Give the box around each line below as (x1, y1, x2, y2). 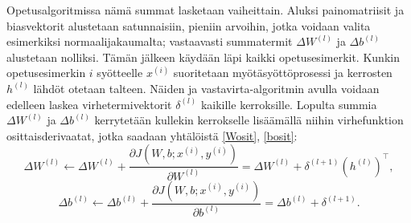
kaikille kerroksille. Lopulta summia (200, 95, 377, 112)
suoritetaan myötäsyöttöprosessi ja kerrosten (173, 64, 393, 81)
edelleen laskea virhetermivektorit (6, 95, 172, 112)
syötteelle (97, 64, 143, 81)
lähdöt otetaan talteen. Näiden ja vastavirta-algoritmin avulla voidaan (33, 79, 380, 96)
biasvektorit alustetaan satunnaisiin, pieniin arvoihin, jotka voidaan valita (6, 17, 371, 34)
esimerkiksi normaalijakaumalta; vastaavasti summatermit (6, 33, 293, 50)
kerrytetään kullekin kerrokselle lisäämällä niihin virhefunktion (94, 111, 404, 128)
